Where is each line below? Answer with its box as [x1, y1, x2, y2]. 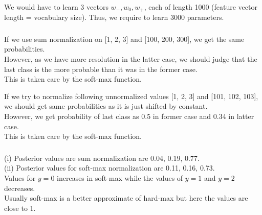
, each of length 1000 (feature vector [144, 1, 257, 12]
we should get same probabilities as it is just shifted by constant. [4, 101, 208, 111]
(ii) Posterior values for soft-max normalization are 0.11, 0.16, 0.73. [4, 162, 215, 173]
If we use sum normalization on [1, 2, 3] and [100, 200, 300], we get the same [4, 33, 245, 44]
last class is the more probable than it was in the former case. [4, 63, 198, 74]
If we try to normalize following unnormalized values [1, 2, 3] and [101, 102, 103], [4, 90, 258, 101]
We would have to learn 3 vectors [4, 1, 108, 12]
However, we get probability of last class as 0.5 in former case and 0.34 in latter [4, 111, 254, 122]
